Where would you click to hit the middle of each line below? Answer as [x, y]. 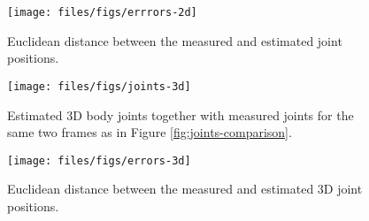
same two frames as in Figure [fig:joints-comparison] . [150, 132]
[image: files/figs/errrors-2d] [102, 12]
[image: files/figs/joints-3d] [99, 86]
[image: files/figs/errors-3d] [99, 160]
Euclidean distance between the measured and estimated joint [175, 40]
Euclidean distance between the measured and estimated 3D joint [185, 189]
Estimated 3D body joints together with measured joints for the [181, 114]
